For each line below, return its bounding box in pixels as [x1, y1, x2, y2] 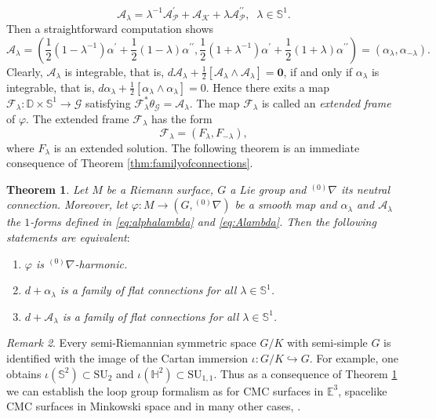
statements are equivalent [6, 228, 127, 245]
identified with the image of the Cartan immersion [6, 349, 249, 366]
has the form [151, 111, 213, 126]
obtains [6, 365, 42, 381]
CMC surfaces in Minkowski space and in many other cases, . [6, 398, 301, 414]
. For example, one [309, 349, 399, 366]
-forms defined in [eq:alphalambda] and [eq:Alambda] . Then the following [30, 213, 376, 230]
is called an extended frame [261, 94, 391, 111]
